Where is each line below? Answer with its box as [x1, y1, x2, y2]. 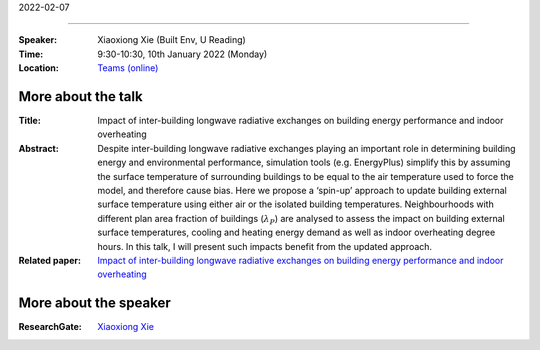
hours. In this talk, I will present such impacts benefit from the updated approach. [97, 240, 433, 252]
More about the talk [18, 88, 144, 105]
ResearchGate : [18, 321, 82, 333]
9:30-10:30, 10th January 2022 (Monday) [97, 48, 268, 60]
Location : [18, 62, 59, 74]
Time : [18, 48, 44, 60]
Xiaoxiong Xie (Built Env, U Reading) [97, 34, 247, 46]
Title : [18, 115, 42, 127]
